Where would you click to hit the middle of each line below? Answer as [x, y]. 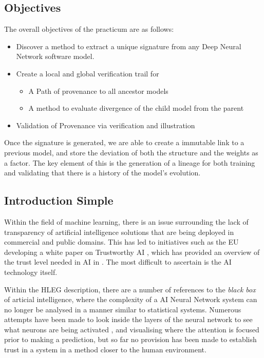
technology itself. [31, 272]
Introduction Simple [59, 200]
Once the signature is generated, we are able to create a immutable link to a [124, 142]
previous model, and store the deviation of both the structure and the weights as [131, 152]
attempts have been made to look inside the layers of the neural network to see [128, 319]
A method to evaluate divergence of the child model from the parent [136, 108]
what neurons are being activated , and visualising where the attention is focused [132, 329]
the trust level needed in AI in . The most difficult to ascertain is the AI [118, 262]
